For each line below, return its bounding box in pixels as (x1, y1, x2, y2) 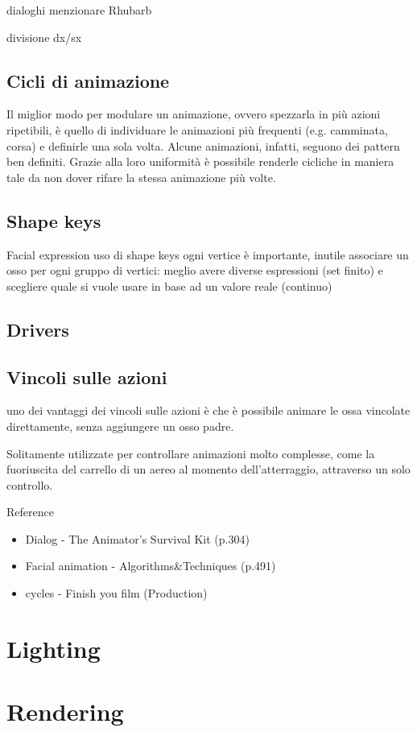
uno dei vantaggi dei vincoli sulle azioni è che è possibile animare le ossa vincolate (6, 402, 411, 419)
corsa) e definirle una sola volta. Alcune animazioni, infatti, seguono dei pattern (6, 137, 400, 154)
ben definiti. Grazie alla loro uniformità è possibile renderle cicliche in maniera (6, 153, 394, 170)
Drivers (6, 316, 69, 341)
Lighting (6, 631, 101, 664)
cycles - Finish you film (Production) (25, 585, 208, 602)
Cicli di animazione (6, 68, 170, 93)
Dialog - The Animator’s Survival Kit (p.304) (25, 530, 250, 547)
